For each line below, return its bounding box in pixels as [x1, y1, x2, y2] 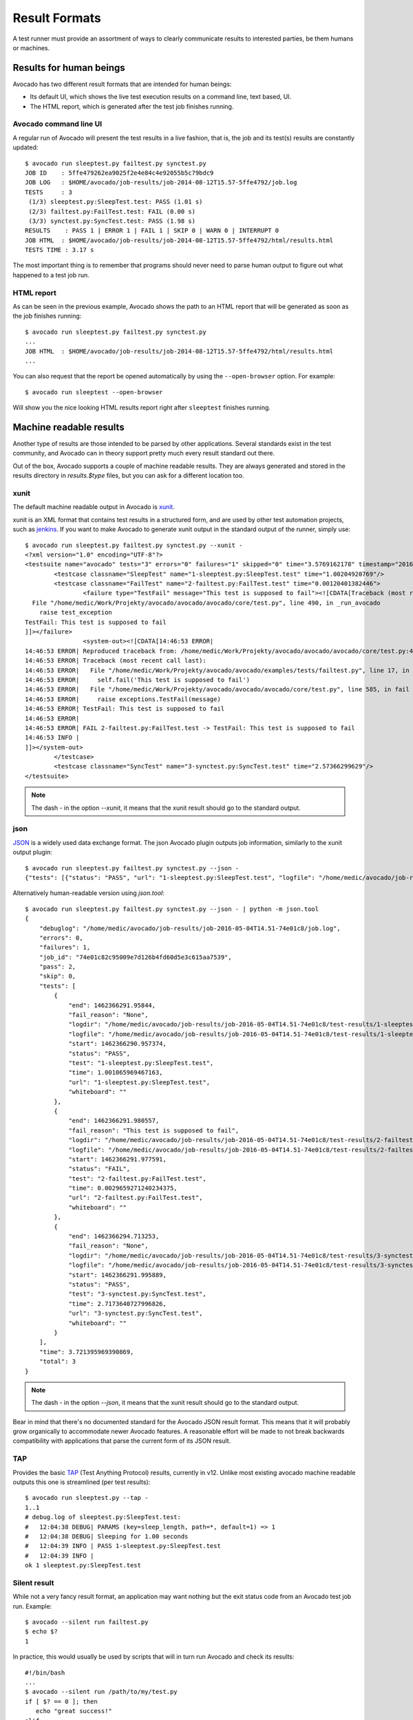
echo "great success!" [35, 1707, 113, 1715]
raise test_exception [39, 609, 113, 616]
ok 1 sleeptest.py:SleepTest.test [25, 1562, 141, 1569]
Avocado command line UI [12, 119, 103, 129]
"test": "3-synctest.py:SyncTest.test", [68, 1290, 206, 1298]
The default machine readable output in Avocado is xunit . [12, 503, 175, 511]
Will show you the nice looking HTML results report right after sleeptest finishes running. [12, 403, 271, 412]
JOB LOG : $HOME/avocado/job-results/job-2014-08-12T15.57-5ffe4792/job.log [25, 179, 297, 186]
